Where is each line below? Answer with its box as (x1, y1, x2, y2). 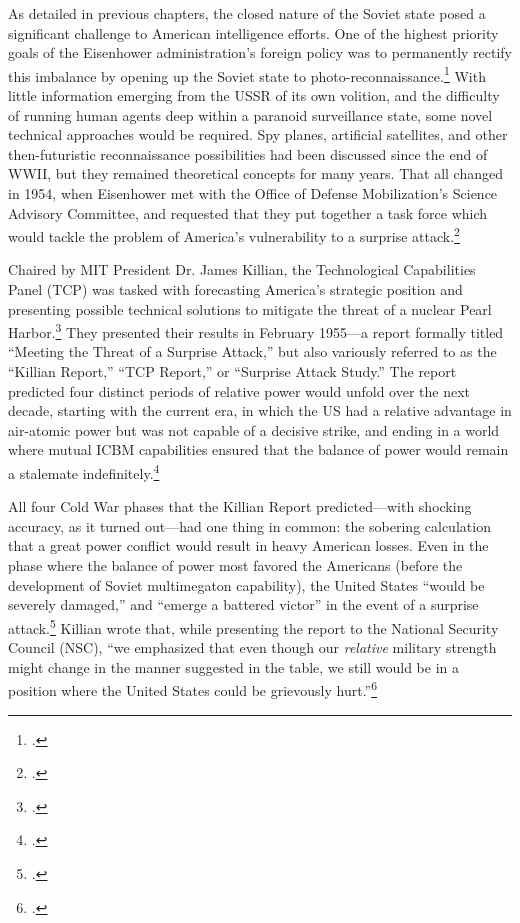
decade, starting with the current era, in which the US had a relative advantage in (8, 400, 512, 421)
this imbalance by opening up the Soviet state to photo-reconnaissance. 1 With (8, 62, 486, 86)
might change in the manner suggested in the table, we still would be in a (8, 656, 459, 677)
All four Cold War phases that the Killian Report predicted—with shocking (8, 496, 472, 517)
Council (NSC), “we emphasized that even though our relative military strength (8, 637, 497, 658)
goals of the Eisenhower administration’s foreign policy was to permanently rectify (8, 42, 513, 63)
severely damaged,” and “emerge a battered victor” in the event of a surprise (8, 594, 479, 615)
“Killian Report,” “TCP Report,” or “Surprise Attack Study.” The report (8, 361, 457, 382)
